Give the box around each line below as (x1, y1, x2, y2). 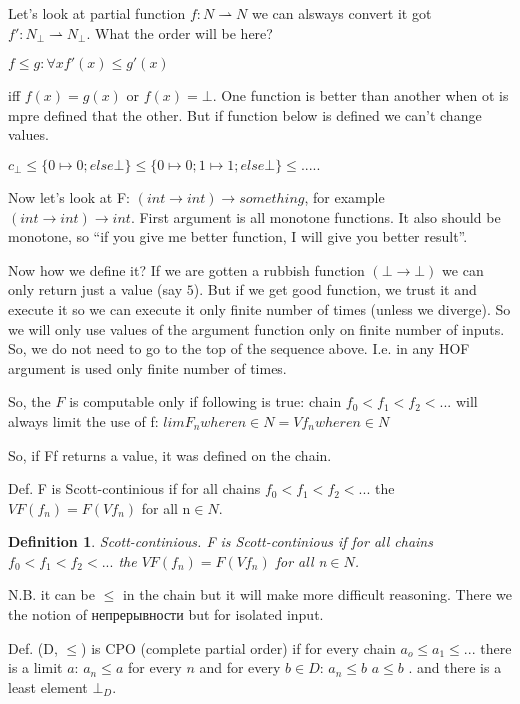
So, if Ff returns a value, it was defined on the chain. (8, 444, 332, 465)
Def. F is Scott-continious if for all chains (8, 478, 261, 499)
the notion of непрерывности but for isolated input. (8, 604, 324, 625)
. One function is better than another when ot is (212, 85, 509, 106)
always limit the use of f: (8, 410, 159, 431)
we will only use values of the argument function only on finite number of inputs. (8, 318, 505, 339)
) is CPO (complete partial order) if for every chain (81, 637, 396, 658)
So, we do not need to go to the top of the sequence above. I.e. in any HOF (8, 338, 470, 359)
